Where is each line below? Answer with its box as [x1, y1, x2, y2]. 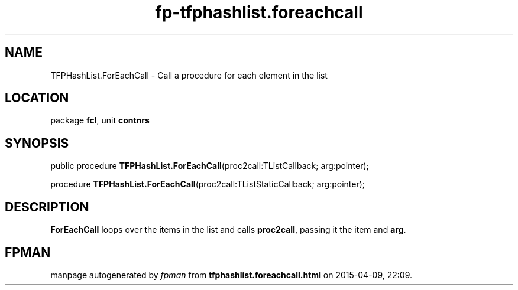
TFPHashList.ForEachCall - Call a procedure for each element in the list [50, 70, 328, 80]
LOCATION [5, 90, 69, 106]
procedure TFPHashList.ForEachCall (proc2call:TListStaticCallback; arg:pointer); [50, 179, 365, 190]
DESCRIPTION [5, 199, 89, 214]
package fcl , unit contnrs [50, 115, 150, 126]
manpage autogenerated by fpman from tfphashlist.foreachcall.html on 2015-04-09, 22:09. [50, 269, 413, 280]
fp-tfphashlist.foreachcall [155, 2, 363, 22]
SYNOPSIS [5, 135, 69, 151]
